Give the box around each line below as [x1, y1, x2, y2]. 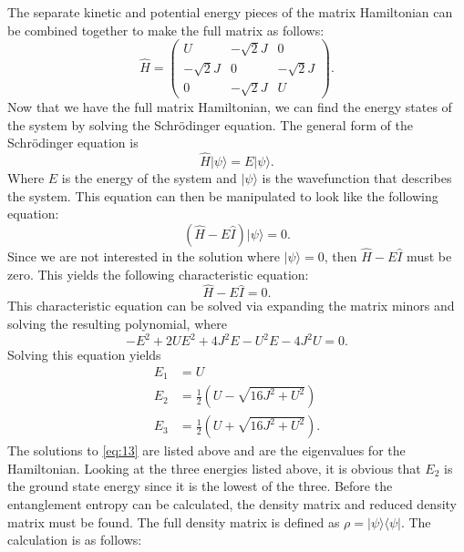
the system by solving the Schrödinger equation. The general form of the [7, 115, 413, 134]
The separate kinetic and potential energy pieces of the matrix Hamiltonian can [7, 3, 453, 21]
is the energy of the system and [61, 169, 237, 187]
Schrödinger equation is [7, 133, 139, 152]
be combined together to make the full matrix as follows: [7, 20, 325, 39]
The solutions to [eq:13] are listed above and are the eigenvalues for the [7, 441, 406, 460]
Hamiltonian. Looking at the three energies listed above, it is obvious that [7, 458, 421, 477]
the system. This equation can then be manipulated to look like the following [7, 186, 438, 205]
